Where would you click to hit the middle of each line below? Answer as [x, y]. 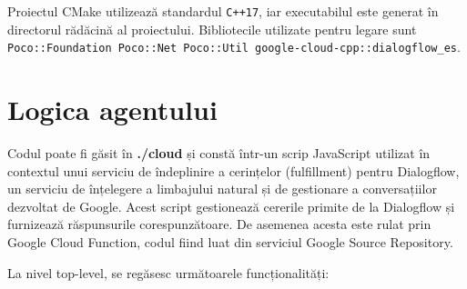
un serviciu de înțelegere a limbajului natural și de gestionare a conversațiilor [222, 189]
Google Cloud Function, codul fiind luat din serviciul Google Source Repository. [230, 242]
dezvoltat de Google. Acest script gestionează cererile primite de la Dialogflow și [231, 206]
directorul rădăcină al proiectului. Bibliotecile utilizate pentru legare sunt [212, 29]
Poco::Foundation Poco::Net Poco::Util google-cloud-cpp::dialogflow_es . [234, 47]
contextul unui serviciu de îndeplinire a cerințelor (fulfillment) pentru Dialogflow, [233, 170]
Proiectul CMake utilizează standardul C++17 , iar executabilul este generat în [223, 11]
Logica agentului [112, 110]
